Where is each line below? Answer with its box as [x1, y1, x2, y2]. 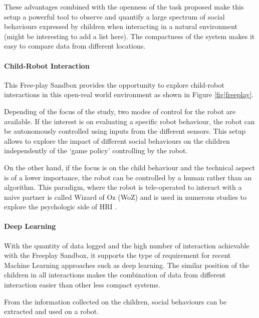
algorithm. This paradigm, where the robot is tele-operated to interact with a [4, 182, 242, 192]
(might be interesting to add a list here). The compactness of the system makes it [4, 31, 255, 41]
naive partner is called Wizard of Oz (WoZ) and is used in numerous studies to [4, 191, 247, 202]
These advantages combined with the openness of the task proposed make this [4, 2, 244, 12]
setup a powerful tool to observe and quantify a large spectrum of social [4, 11, 225, 22]
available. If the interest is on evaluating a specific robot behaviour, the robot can [4, 116, 255, 126]
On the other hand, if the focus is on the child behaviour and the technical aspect [4, 162, 255, 172]
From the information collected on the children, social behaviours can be [4, 296, 227, 306]
